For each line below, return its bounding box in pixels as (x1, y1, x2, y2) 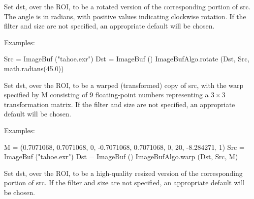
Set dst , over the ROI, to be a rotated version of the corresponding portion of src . (4, 1, 251, 11)
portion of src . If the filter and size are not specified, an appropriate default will (4, 177, 245, 188)
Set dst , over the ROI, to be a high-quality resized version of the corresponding (4, 168, 243, 178)
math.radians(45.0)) (4, 63, 64, 73)
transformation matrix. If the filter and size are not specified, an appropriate (4, 99, 235, 109)
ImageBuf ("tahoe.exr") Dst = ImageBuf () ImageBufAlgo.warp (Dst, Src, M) (4, 151, 238, 162)
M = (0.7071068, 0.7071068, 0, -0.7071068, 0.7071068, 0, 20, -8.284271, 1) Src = (4, 142, 245, 152)
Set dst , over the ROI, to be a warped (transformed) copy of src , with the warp (4, 80, 244, 90)
